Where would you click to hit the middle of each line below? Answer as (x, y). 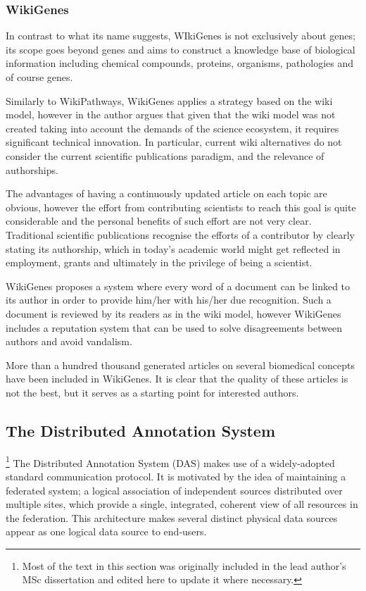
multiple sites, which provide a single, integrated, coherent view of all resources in (182, 504)
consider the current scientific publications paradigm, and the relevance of (165, 155)
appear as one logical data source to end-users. (106, 531)
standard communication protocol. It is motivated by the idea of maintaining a (176, 476)
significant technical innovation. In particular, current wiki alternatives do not (174, 142)
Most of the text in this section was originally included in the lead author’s (184, 565)
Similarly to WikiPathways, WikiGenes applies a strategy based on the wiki (169, 100)
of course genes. (39, 77)
